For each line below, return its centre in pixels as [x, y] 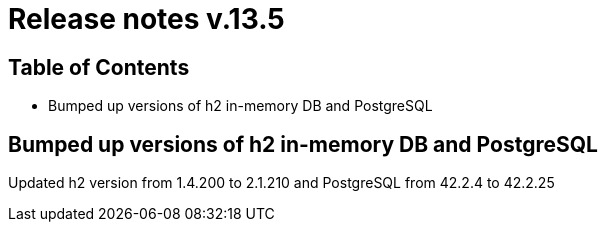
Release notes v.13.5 [146, 19]
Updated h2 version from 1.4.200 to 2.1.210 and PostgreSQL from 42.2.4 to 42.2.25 [281, 183]
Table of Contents [99, 67]
